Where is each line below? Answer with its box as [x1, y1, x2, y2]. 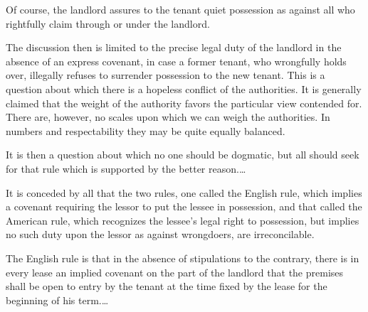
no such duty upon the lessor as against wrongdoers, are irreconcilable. [6, 227, 315, 242]
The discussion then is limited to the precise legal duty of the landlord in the [6, 40, 342, 55]
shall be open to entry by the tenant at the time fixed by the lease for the [6, 279, 327, 294]
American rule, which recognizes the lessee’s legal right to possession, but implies [6, 213, 359, 227]
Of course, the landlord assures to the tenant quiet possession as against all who [6, 2, 355, 16]
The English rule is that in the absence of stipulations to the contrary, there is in [6, 250, 359, 265]
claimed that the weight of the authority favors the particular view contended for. [6, 95, 362, 110]
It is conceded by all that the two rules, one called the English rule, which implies [6, 185, 362, 200]
